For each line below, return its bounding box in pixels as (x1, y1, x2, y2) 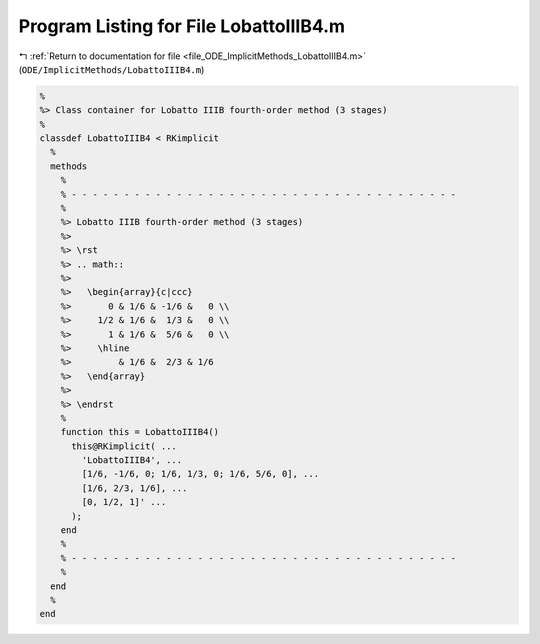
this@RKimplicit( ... (71, 440, 177, 452)
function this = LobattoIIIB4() (60, 426, 220, 438)
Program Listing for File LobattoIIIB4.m (18, 15, 345, 37)
